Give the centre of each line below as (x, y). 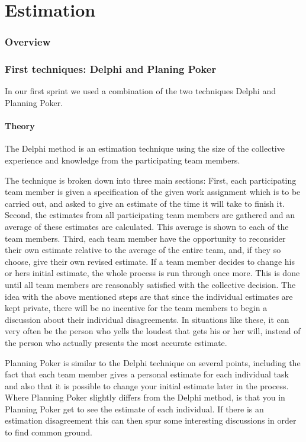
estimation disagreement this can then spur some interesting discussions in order (151, 420)
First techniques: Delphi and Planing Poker (111, 69)
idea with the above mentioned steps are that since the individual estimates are (149, 296)
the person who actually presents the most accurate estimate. (116, 342)
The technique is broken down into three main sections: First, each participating (151, 180)
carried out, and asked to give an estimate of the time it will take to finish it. (145, 203)
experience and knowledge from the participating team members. (123, 160)
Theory (20, 126)
